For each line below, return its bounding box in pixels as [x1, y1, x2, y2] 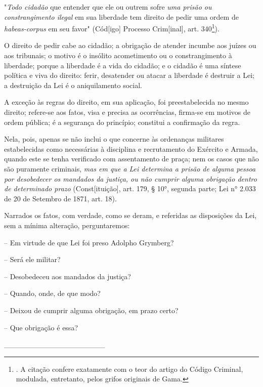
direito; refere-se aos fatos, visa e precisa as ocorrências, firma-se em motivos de [4, 107, 250, 117]
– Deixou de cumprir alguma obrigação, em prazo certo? [4, 305, 179, 315]
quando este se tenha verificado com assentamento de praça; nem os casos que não [4, 153, 259, 164]
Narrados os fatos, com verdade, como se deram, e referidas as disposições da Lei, [4, 210, 257, 221]
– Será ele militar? [4, 254, 61, 265]
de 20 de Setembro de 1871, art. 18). [4, 193, 117, 203]
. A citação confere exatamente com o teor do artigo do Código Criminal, [16, 363, 243, 374]
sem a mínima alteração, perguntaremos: [4, 220, 130, 230]
